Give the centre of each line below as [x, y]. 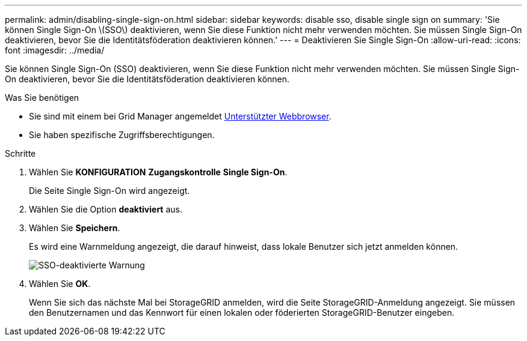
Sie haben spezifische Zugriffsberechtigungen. [122, 135]
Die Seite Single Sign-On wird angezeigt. [109, 191]
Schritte [20, 153]
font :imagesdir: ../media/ [55, 50]
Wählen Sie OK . [60, 284]
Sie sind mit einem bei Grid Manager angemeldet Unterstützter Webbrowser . [180, 116]
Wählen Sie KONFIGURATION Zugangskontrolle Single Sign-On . [158, 172]
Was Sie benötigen [42, 98]
